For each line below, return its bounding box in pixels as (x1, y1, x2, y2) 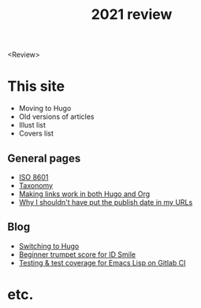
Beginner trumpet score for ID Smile (18, 250, 136, 259)
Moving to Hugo (18, 104, 72, 113)
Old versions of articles (18, 112, 95, 121)
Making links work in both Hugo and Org (18, 189, 151, 199)
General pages (7, 151, 81, 165)
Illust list (18, 121, 47, 130)
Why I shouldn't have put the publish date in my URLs (18, 197, 193, 206)
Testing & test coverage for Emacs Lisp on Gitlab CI (18, 258, 186, 267)
